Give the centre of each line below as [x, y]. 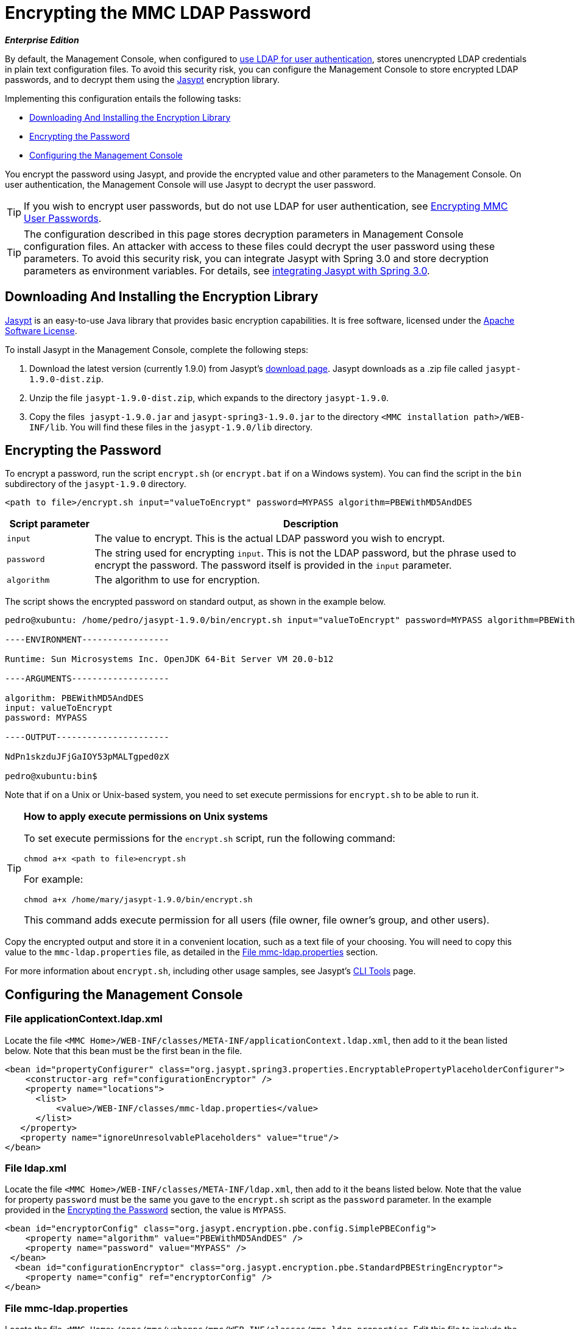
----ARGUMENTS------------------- [87, 679]
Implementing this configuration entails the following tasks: [123, 98]
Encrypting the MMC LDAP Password [158, 13]
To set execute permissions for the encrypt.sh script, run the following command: [210, 839]
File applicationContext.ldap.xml [84, 1019]
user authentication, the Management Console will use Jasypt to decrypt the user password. [190, 184]
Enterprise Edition [42, 40]
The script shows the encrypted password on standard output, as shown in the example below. [196, 602]
